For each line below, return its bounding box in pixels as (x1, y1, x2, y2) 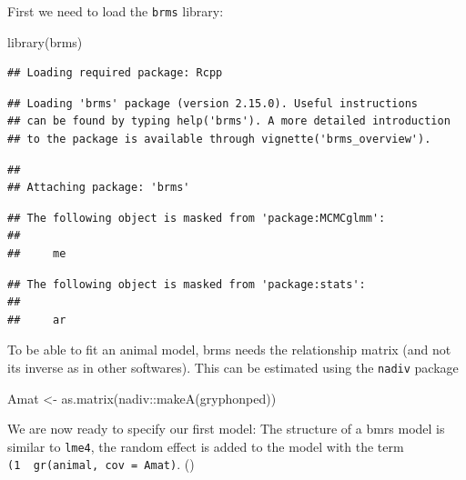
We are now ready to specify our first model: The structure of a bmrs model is (7, 419, 445, 438)
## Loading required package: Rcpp (7, 66, 223, 80)
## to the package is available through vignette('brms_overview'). (7, 133, 431, 146)
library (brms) (7, 32, 83, 51)
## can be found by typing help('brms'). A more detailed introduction (7, 115, 451, 128)
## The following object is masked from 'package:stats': (7, 277, 366, 291)
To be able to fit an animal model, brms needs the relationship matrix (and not (7, 340, 451, 359)
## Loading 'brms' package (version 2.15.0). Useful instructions (7, 96, 419, 110)
